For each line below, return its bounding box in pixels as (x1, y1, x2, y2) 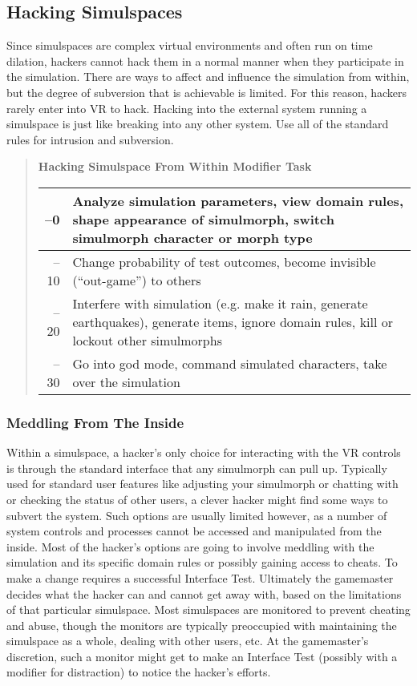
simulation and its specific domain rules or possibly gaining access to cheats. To (6, 554, 398, 571)
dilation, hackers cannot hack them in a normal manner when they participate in (6, 52, 404, 69)
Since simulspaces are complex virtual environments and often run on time (6, 37, 373, 54)
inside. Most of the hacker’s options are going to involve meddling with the (6, 538, 374, 555)
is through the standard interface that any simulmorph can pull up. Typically (6, 459, 387, 476)
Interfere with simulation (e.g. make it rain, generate (72, 293, 368, 313)
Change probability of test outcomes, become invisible (72, 252, 376, 271)
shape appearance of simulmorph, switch (72, 209, 334, 228)
